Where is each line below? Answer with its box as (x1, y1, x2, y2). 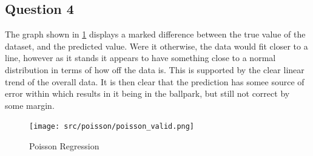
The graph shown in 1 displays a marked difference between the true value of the (5, 28, 306, 41)
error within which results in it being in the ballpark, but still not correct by (5, 87, 290, 100)
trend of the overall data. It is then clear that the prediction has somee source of (5, 75, 305, 88)
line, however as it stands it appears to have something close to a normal (5, 51, 276, 64)
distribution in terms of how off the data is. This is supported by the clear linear (5, 63, 305, 76)
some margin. (5, 99, 55, 111)
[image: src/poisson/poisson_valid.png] (29, 122, 195, 131)
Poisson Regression (29, 140, 99, 152)
